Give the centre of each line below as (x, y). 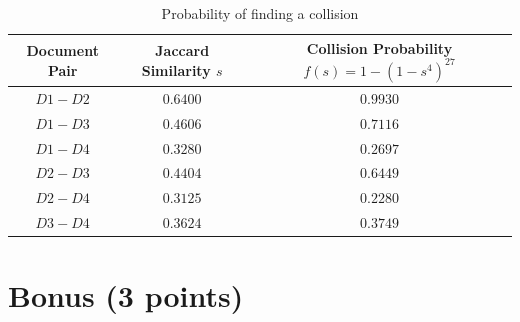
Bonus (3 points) (126, 295)
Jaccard (182, 50)
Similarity (176, 69)
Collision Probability (379, 47)
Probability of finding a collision (260, 13)
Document (62, 50)
